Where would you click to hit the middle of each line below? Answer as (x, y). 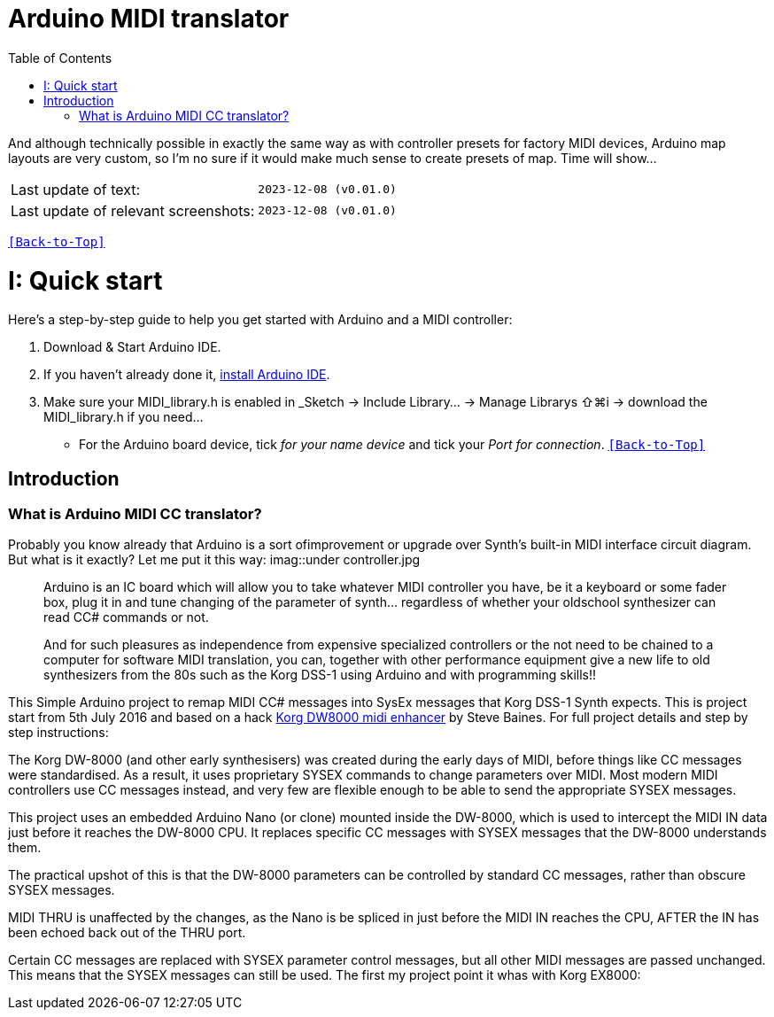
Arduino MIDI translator (149, 19)
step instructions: (58, 733)
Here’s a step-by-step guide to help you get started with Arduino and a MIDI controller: (260, 320)
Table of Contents (60, 58)
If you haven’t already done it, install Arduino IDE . (187, 375)
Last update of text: (76, 189)
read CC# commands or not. (126, 617)
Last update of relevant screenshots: (133, 210)
